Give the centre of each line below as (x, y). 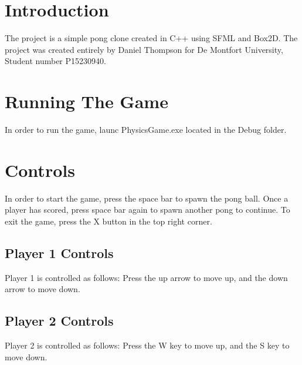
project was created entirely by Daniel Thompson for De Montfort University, (144, 49)
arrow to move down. (43, 289)
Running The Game (86, 101)
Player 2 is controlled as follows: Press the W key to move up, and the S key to (147, 345)
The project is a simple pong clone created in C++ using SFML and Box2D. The (151, 38)
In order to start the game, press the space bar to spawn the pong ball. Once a (147, 198)
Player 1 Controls (59, 252)
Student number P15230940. (55, 61)
